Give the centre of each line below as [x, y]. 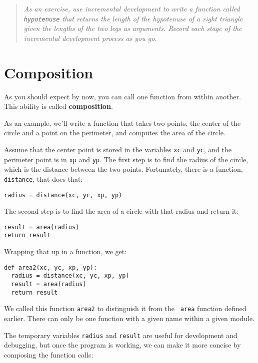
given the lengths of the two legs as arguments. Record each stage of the [133, 28]
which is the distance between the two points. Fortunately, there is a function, [123, 169]
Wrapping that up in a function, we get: [65, 251]
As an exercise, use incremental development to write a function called [132, 8]
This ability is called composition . [58, 106]
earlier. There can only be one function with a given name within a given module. [129, 318]
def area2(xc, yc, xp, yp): [51, 267]
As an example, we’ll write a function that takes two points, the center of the [122, 123]
